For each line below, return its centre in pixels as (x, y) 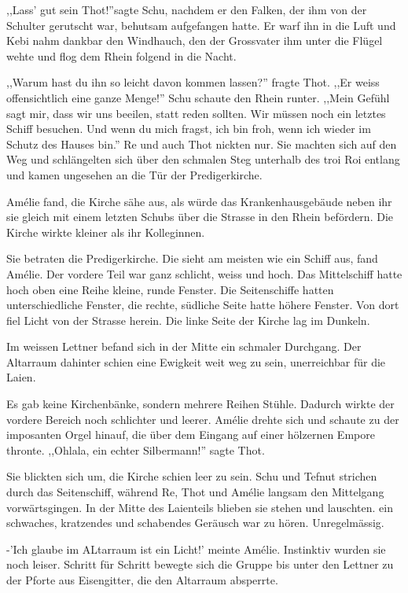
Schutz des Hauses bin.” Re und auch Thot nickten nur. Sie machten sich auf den (202, 144)
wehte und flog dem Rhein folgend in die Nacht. (121, 55)
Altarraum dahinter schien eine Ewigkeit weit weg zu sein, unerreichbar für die (196, 361)
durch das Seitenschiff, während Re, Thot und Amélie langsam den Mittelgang (195, 492)
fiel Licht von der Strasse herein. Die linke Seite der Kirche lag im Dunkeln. (188, 320)
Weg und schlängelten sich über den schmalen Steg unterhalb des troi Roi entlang (203, 159)
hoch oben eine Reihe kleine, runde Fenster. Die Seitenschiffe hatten (170, 289)
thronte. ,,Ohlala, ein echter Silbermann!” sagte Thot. (136, 449)
